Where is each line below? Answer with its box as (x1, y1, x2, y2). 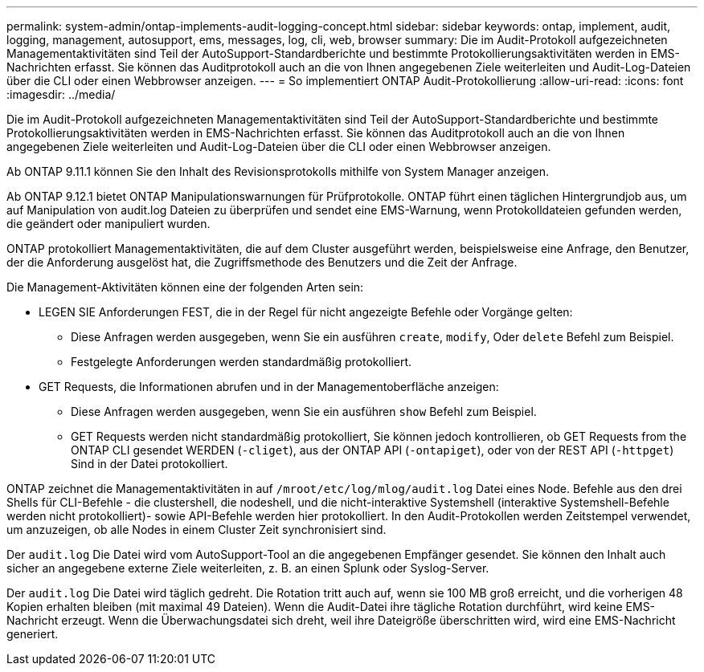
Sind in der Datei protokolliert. (71, 457, 228, 470)
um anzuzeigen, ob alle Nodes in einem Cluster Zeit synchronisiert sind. (6, 523, 387, 536)
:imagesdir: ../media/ (6, 88, 116, 101)
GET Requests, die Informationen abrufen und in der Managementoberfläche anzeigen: (39, 380, 499, 393)
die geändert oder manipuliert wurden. (6, 217, 211, 230)
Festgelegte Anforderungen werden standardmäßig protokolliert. (71, 355, 412, 369)
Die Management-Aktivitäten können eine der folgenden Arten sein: (6, 280, 364, 294)
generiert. (6, 627, 59, 641)
